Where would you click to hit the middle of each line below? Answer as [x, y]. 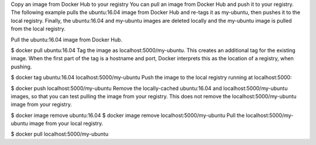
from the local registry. [38, 29]
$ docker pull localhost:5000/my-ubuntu [59, 134]
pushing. [21, 67]
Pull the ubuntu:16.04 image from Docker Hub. [67, 39]
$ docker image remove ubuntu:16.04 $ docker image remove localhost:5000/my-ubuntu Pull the [128, 115]
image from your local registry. [66, 123]
